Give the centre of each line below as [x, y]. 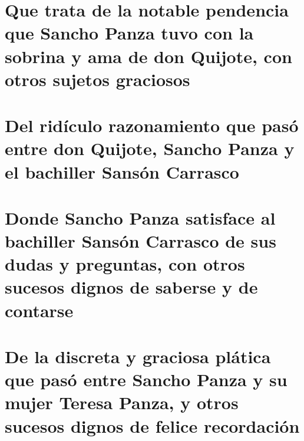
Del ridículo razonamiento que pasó [152, 125]
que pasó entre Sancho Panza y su [146, 379]
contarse [39, 310]
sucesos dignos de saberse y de [131, 287]
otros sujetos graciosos [98, 79]
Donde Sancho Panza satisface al [140, 217]
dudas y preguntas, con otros [125, 264]
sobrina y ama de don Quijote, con [148, 56]
